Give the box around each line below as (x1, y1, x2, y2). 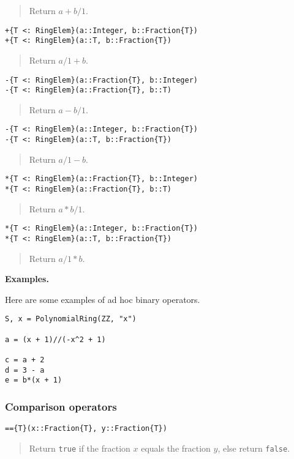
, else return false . (217, 441, 290, 454)
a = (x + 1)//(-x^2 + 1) (5, 335, 106, 344)
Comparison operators (5, 398, 117, 414)
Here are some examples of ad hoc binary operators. (5, 293, 200, 305)
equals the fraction (141, 441, 211, 454)
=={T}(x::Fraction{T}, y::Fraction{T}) (5, 424, 167, 433)
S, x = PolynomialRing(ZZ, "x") (5, 315, 137, 324)
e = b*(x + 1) (5, 376, 62, 385)
